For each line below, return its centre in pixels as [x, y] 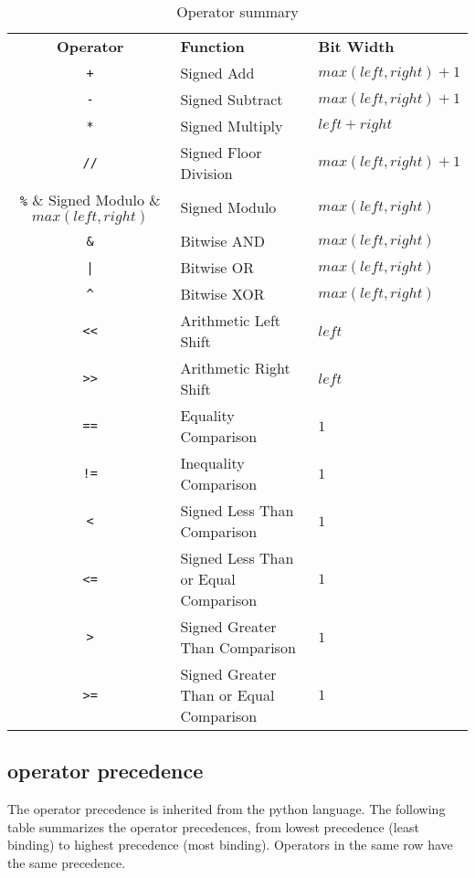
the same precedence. [67, 862]
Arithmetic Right [235, 368]
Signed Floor [221, 152]
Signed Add [217, 73]
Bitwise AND [222, 241]
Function [212, 46]
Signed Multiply [232, 126]
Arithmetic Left [231, 320]
